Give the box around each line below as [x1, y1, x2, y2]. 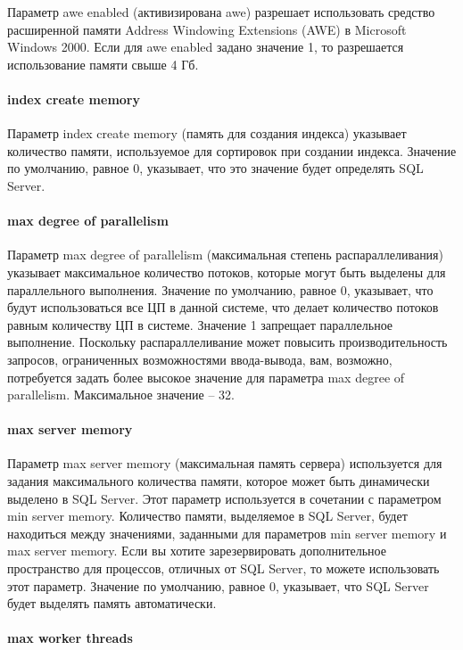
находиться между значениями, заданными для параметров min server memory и [7, 523, 447, 542]
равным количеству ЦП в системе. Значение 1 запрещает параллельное [7, 315, 393, 333]
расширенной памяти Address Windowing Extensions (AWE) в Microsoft [7, 20, 407, 38]
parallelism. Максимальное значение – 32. [7, 385, 235, 404]
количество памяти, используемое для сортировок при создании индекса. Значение [7, 141, 457, 160]
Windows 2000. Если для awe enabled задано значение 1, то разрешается [7, 37, 404, 56]
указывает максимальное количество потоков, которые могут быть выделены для [7, 262, 446, 281]
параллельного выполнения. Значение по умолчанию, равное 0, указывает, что [7, 280, 434, 299]
